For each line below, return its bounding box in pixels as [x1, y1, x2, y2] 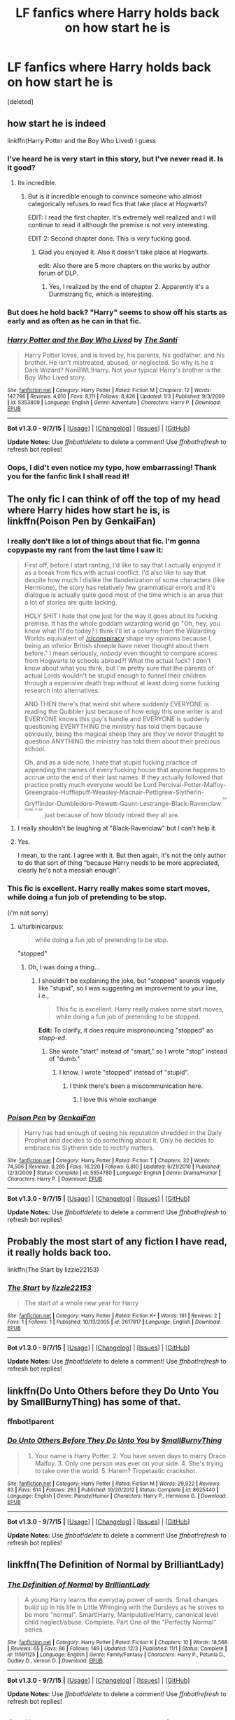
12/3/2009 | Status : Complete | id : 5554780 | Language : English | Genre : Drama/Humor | [7, 1169, 221, 1176]
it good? [7, 163, 36, 173]
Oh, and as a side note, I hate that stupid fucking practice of [24, 758, 198, 766]
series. [24, 1625, 44, 1634]
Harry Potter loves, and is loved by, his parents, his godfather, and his [24, 351, 225, 359]
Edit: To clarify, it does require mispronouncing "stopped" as [38, 1026, 213, 1034]
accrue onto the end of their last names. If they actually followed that [24, 773, 223, 781]
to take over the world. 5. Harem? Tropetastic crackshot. [34, 1466, 197, 1474]
